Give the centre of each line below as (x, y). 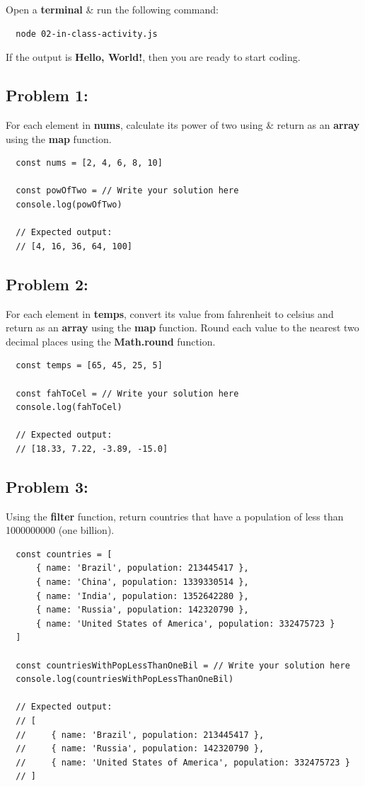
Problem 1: (47, 95)
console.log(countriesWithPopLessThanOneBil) (125, 679)
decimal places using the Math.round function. (111, 341)
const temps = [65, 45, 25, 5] (89, 366)
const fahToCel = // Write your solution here (127, 393)
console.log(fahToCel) (69, 408)
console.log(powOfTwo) (69, 204)
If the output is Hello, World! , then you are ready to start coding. (153, 57)
